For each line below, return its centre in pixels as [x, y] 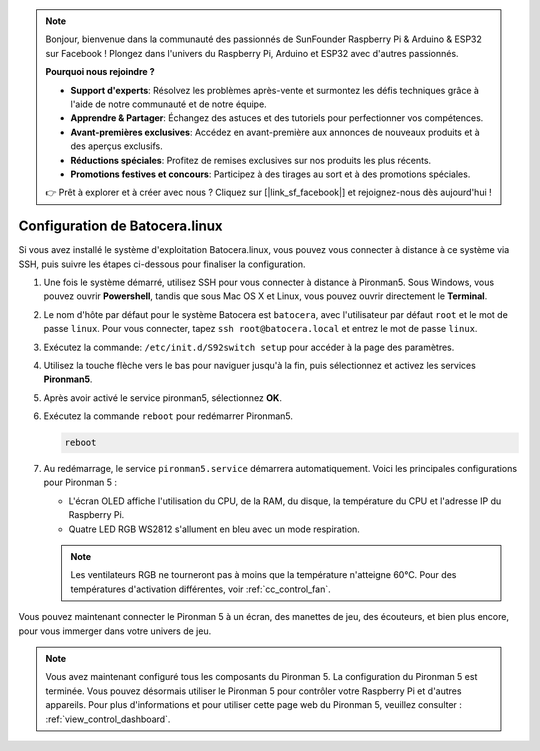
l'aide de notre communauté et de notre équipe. [168, 104]
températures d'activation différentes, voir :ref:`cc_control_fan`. [200, 589]
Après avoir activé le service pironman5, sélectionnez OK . [162, 397]
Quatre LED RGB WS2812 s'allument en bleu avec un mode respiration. [214, 529]
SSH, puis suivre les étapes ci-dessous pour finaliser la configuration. [162, 264]
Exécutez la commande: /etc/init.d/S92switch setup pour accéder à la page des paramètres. [249, 347]
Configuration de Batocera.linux [121, 226]
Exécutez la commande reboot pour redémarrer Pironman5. [168, 416]
